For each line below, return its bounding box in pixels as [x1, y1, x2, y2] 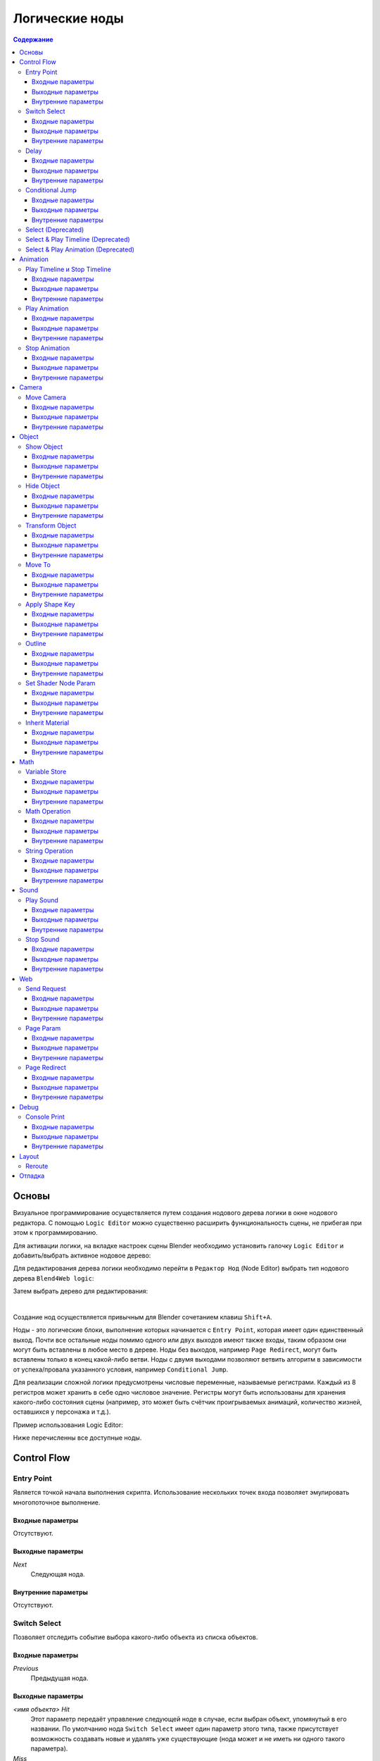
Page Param [25, 1023, 61, 1032]
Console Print [25, 1113, 65, 1121]
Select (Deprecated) [25, 225, 84, 234]
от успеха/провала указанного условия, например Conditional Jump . [13, 1365, 229, 1374]
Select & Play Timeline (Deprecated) [25, 235, 130, 244]
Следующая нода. [30, 1569, 85, 1578]
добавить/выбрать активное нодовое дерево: [13, 1251, 151, 1259]
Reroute [25, 1162, 49, 1171]
